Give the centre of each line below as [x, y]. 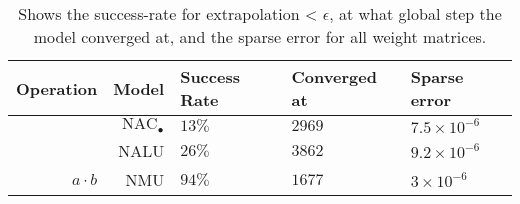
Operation [57, 88]
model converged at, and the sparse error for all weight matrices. [260, 36]
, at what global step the [415, 13]
